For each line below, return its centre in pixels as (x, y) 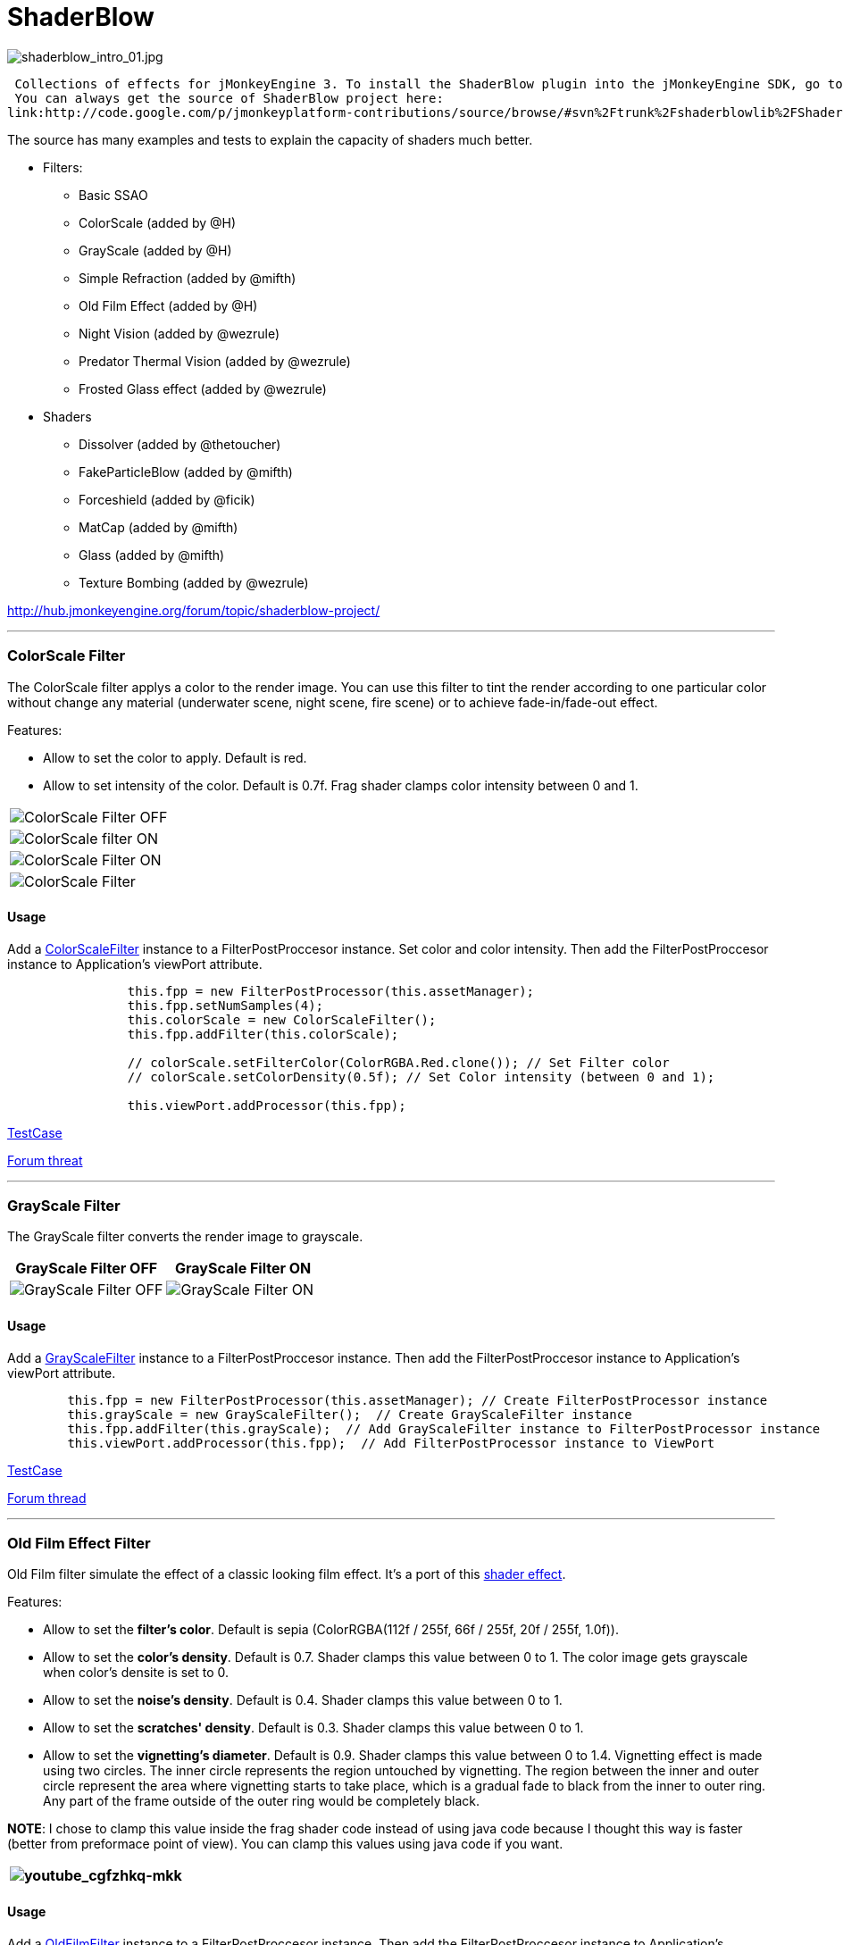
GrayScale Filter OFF (87, 1269)
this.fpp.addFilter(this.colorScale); (263, 1034)
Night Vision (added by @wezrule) (179, 333)
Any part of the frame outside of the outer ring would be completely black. (262, 1801)
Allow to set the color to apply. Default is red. (175, 757)
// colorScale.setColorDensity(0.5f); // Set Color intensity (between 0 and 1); (421, 1077)
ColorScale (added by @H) (158, 222)
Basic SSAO (113, 195)
